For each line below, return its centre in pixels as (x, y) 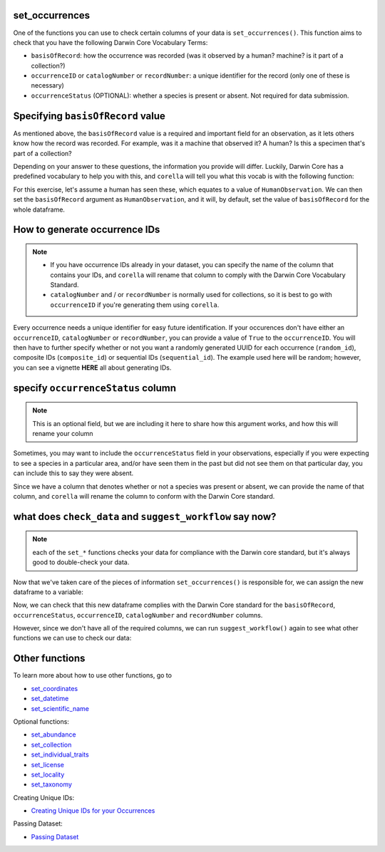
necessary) (47, 85)
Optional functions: (41, 721)
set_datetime (50, 699)
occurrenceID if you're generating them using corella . (135, 305)
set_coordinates (55, 688)
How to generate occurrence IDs (87, 230)
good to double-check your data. (81, 562)
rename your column (63, 433)
